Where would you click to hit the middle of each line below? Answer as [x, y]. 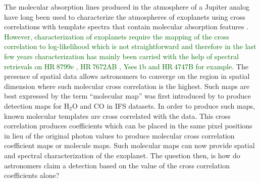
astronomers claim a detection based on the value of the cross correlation [117, 165]
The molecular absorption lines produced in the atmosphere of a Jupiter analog [127, 7]
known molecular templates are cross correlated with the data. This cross [117, 116]
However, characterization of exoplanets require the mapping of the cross [117, 36]
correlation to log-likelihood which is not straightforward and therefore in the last [130, 46]
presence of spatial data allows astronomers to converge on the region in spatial [127, 76]
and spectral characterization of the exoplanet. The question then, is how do [122, 155]
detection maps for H [37, 105]
